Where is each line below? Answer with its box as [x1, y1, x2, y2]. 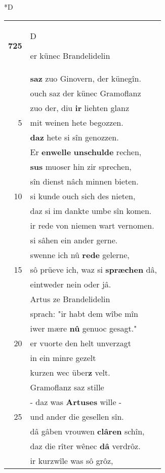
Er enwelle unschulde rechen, [30, 145, 142, 158]
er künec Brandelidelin [30, 49, 110, 61]
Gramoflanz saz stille [30, 381, 104, 393]
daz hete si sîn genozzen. [30, 131, 119, 143]
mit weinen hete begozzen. [30, 116, 123, 128]
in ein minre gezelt [30, 351, 96, 363]
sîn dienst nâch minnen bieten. [30, 175, 139, 187]
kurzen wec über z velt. [30, 366, 110, 378]
